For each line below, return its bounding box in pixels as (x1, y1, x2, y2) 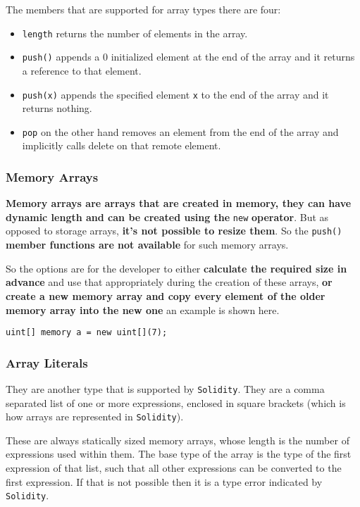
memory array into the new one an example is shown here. (6, 302, 280, 317)
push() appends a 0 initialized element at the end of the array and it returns (22, 49, 355, 64)
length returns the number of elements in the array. (22, 25, 248, 40)
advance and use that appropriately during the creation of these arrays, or (6, 275, 333, 289)
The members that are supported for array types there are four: (6, 2, 281, 16)
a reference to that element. (22, 63, 142, 77)
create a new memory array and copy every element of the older (6, 288, 325, 303)
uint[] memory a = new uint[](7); (6, 327, 168, 338)
